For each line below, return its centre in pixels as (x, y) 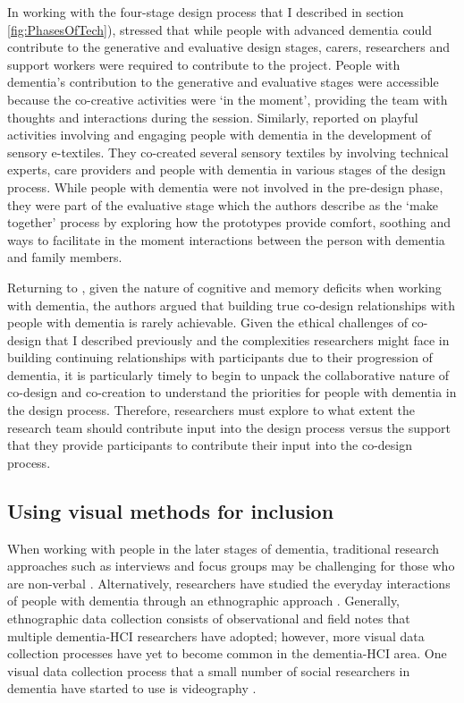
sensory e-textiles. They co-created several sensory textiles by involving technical (228, 152)
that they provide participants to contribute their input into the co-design (210, 445)
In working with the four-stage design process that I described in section (206, 12)
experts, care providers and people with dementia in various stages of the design (227, 169)
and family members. (65, 257)
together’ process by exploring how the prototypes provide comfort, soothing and (229, 222)
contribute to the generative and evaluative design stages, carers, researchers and (228, 47)
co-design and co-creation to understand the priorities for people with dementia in (232, 392)
